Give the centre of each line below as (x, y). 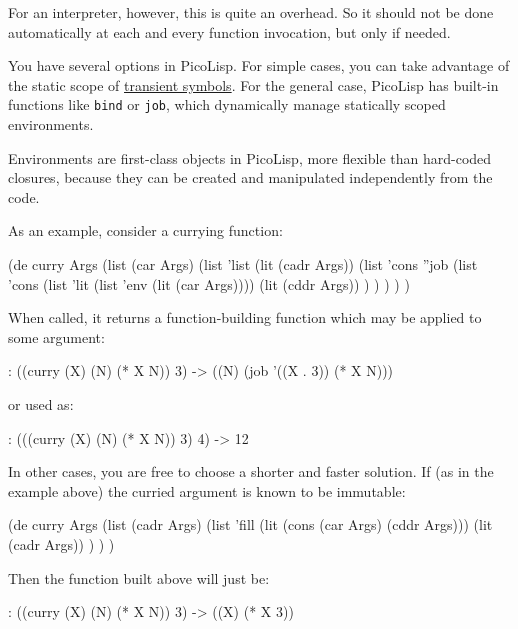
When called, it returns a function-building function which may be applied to (245, 317)
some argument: (56, 336)
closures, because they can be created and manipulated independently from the (250, 177)
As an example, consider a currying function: (145, 230)
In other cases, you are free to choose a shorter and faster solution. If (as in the (251, 471)
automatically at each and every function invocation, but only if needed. (229, 31)
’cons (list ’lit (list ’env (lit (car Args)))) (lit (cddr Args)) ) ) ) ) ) (209, 283)
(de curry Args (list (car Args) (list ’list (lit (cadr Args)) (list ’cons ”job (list (243, 264)
